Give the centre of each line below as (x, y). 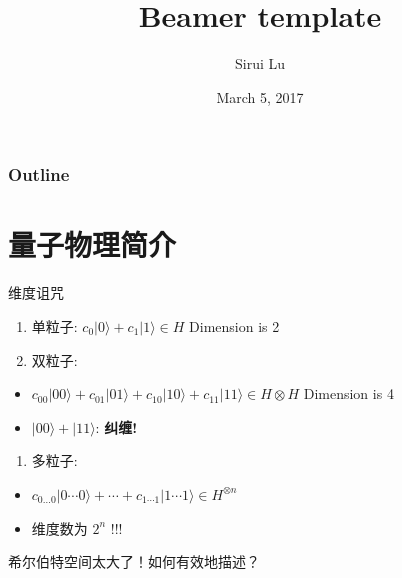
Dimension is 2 (234, 325)
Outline (39, 174)
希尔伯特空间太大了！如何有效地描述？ (134, 561)
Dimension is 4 (348, 393)
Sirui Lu (260, 63)
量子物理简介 (92, 244)
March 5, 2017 (260, 96)
